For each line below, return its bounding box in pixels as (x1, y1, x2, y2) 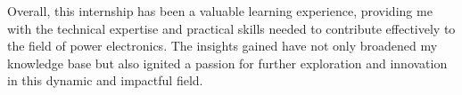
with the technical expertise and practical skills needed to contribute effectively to (7, 19, 456, 37)
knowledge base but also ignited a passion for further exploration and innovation (7, 53, 448, 72)
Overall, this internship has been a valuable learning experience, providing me (7, 2, 433, 20)
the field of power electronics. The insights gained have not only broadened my (7, 36, 438, 55)
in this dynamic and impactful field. (7, 71, 203, 90)
